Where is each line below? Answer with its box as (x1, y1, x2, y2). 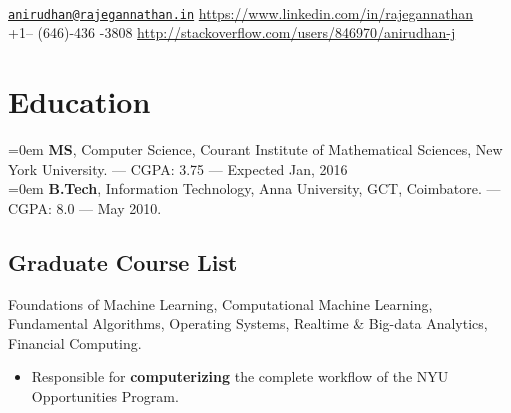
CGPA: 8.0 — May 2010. (8, 197, 162, 218)
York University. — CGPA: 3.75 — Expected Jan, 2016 (8, 158, 348, 179)
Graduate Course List (8, 246, 238, 277)
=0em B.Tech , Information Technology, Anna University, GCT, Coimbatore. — (8, 178, 501, 199)
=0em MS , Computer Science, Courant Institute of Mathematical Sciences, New (8, 138, 503, 159)
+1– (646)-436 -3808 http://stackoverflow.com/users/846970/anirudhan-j (8, 22, 456, 43)
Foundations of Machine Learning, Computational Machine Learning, (8, 293, 433, 314)
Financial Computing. (8, 332, 142, 353)
